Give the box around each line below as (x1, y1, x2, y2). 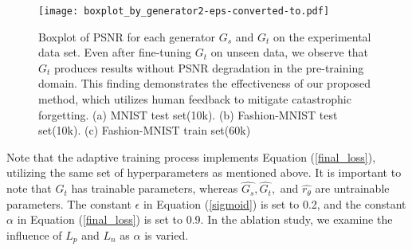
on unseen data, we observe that (210, 44, 369, 61)
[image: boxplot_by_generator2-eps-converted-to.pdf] (38, 6, 330, 17)
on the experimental (273, 28, 371, 45)
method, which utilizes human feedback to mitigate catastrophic (38, 91, 351, 107)
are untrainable (315, 180, 390, 197)
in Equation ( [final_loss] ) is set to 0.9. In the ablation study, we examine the (17, 211, 393, 228)
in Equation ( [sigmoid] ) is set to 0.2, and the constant (143, 195, 406, 212)
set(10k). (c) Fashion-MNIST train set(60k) (38, 122, 251, 139)
